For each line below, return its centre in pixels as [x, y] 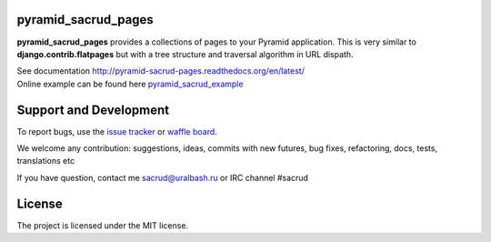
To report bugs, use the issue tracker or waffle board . [117, 131]
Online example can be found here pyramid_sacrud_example [130, 84]
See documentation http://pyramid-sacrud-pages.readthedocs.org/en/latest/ [160, 71]
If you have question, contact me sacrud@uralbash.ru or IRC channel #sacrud [163, 177]
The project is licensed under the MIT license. [103, 225]
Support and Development [93, 110]
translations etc [46, 161]
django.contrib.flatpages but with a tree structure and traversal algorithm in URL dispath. [185, 54]
